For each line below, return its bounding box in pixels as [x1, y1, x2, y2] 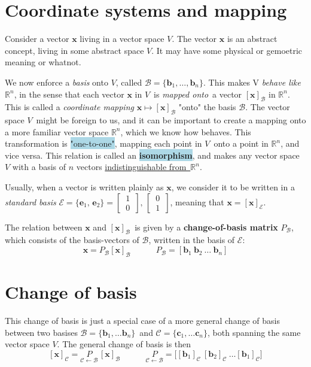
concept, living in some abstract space [5, 44, 144, 56]
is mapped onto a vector [154, 87, 242, 100]
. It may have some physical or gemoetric [151, 44, 303, 56]
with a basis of [12, 160, 66, 173]
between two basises [5, 326, 78, 338]
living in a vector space [80, 32, 164, 45]
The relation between [5, 220, 83, 233]
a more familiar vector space [5, 125, 109, 138]
